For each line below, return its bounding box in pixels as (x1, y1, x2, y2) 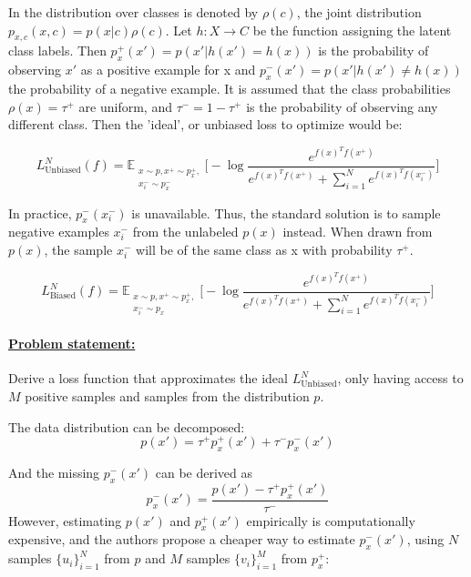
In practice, (8, 203, 72, 222)
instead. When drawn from (282, 222, 433, 241)
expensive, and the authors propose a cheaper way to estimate (8, 530, 355, 549)
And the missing (8, 462, 100, 481)
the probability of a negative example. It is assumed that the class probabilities (8, 78, 451, 97)
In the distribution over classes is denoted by (8, 3, 259, 21)
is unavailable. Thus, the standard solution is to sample (131, 203, 441, 222)
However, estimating (8, 511, 122, 530)
